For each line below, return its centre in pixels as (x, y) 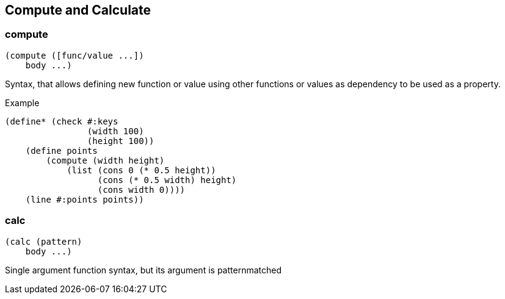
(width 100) (115, 131)
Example (22, 103)
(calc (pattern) (44, 241)
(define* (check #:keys (62, 121)
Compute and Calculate (78, 10)
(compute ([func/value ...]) (74, 55)
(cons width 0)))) (141, 189)
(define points (61, 150)
